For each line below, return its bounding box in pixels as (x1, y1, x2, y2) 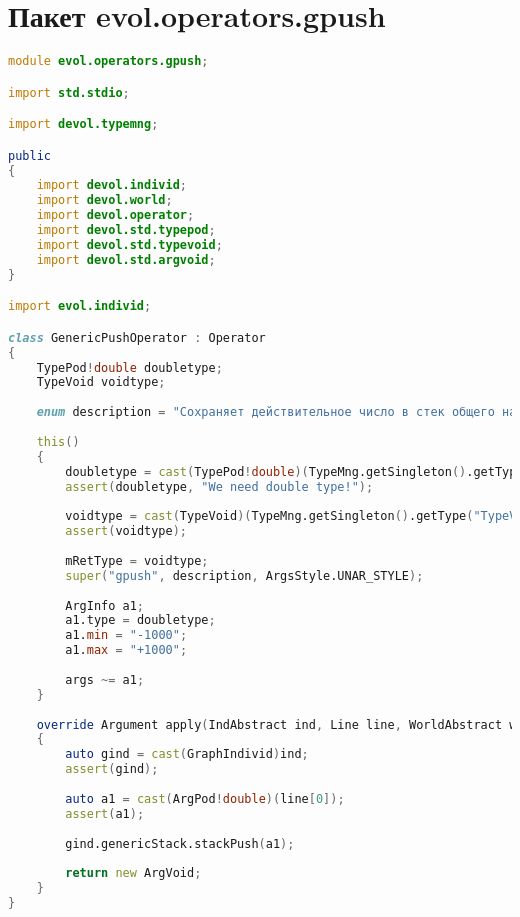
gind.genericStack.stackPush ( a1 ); (65, 836, 295, 851)
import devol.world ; (36, 193, 173, 208)
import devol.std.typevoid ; (36, 237, 223, 252)
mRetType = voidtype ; (65, 553, 209, 568)
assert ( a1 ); (65, 806, 145, 821)
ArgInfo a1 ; (65, 598, 145, 613)
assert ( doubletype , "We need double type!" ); (65, 479, 374, 494)
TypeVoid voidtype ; (36, 375, 166, 390)
